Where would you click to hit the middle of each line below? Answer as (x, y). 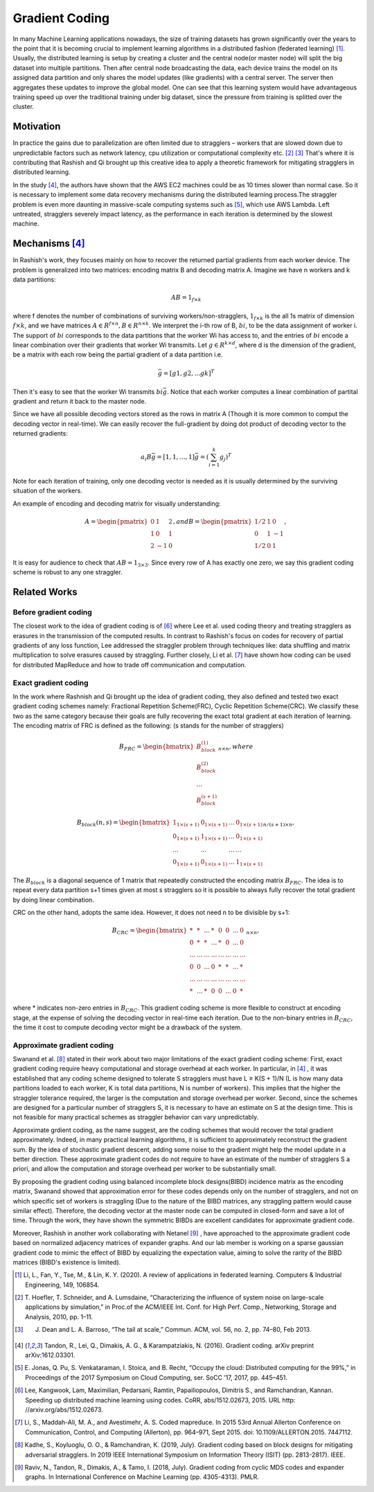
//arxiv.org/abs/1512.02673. (64, 1409)
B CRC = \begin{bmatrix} (150, 932)
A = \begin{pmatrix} (116, 521)
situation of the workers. (47, 491)
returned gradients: (41, 434)
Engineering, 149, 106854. (62, 1285)
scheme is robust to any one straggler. (68, 572)
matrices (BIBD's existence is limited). (67, 1262)
